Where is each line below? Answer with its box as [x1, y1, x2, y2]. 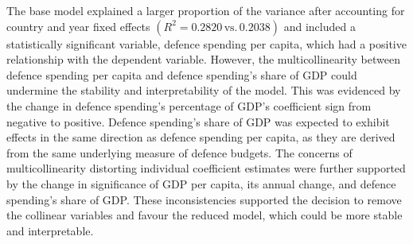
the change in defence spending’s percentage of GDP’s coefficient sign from [6, 97, 372, 114]
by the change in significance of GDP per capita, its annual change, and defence [6, 175, 396, 192]
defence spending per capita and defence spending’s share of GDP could [6, 66, 357, 83]
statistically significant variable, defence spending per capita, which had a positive [6, 35, 407, 52]
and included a [283, 17, 356, 34]
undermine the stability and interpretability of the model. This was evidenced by [6, 82, 401, 99]
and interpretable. [6, 222, 94, 238]
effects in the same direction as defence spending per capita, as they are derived [6, 129, 395, 145]
